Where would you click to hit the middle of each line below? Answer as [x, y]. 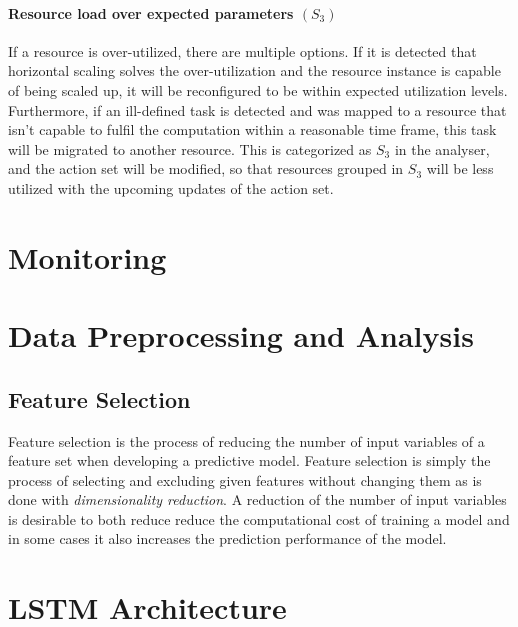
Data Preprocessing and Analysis [241, 335]
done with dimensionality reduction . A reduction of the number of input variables [257, 499]
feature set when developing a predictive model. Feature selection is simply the [249, 460]
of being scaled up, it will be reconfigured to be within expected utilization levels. [258, 89]
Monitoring [87, 256]
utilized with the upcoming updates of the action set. [171, 187]
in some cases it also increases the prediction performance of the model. [227, 538]
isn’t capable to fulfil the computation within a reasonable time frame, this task [252, 129]
